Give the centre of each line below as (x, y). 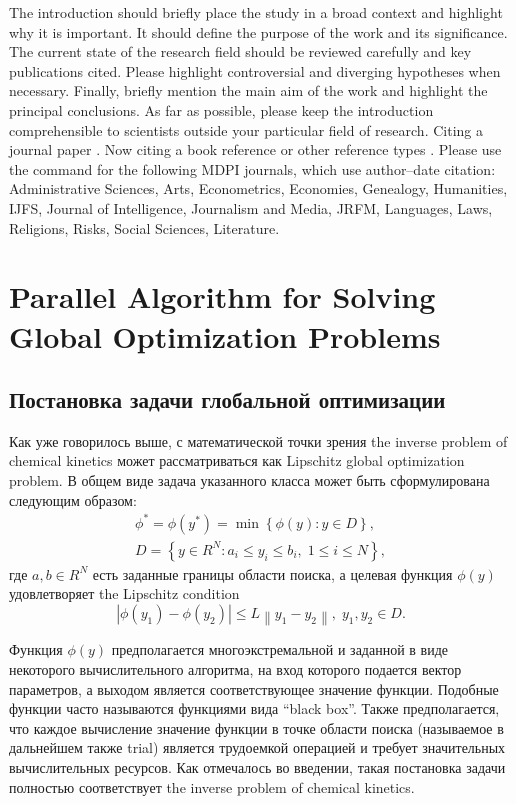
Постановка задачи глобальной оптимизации (227, 399)
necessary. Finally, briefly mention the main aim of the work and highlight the (248, 90)
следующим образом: (73, 499)
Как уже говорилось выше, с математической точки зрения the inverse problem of (258, 440)
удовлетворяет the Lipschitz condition (124, 593)
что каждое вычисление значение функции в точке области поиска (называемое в (256, 727)
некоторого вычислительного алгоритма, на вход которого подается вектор (235, 668)
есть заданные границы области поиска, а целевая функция (272, 573)
